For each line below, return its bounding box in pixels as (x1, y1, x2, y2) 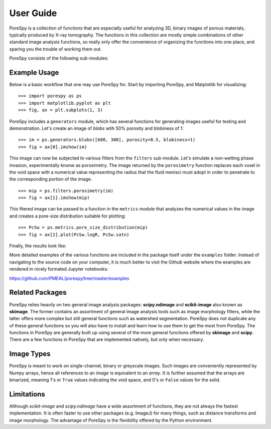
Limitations (9, 390, 45, 398)
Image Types (9, 350, 51, 358)
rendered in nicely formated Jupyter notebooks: (9, 266, 108, 272)
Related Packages (9, 288, 67, 297)
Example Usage (9, 68, 59, 77)
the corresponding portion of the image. (9, 176, 92, 182)
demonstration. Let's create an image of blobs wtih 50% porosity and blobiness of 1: (9, 125, 184, 131)
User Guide (9, 8, 57, 19)
